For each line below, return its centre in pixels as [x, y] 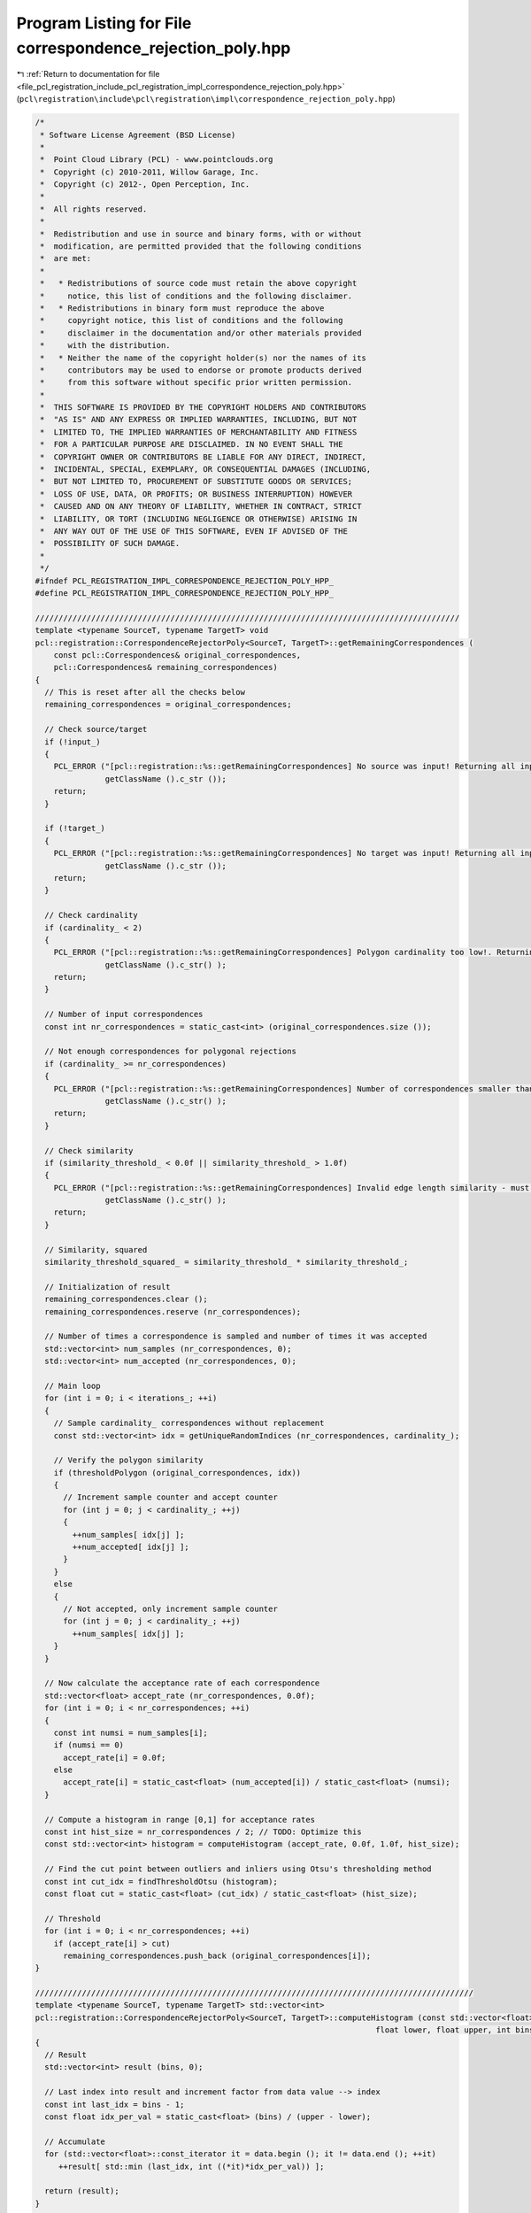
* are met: [66, 258]
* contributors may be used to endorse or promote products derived [201, 370]
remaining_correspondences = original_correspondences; [168, 705]
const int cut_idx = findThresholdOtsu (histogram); [161, 1881]
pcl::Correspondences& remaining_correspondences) [165, 667]
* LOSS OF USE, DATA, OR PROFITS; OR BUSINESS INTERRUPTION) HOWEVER [196, 494]
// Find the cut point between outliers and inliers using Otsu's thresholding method [239, 1869]
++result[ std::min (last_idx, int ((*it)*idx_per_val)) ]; [191, 2166]
